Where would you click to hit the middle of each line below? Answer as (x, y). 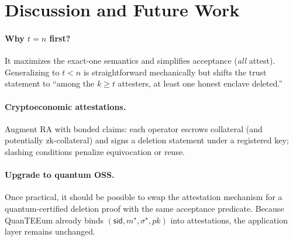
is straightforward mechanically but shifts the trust (175, 72)
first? (60, 38)
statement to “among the (50, 83)
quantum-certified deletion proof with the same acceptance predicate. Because (144, 208)
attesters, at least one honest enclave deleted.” (200, 83)
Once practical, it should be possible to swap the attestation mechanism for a (144, 197)
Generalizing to (32, 72)
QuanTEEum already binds (54, 220)
